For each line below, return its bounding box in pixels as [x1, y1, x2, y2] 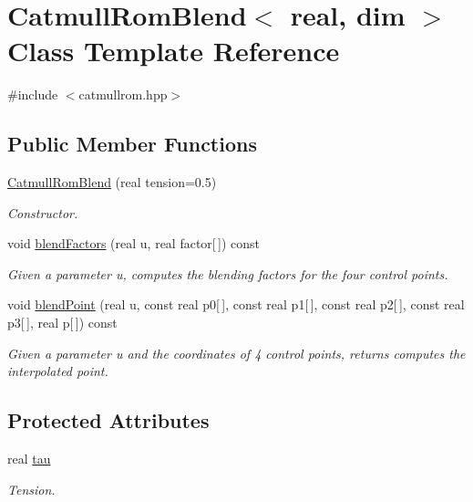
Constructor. [7, 203, 78, 222]
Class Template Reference [7, 32, 340, 69]
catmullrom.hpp [78, 85, 168, 104]
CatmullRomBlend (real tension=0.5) [7, 173, 217, 192]
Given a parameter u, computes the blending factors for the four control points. [7, 264, 448, 283]
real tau [7, 449, 51, 468]
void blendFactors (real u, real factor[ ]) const [7, 234, 261, 253]
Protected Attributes [7, 406, 210, 434]
